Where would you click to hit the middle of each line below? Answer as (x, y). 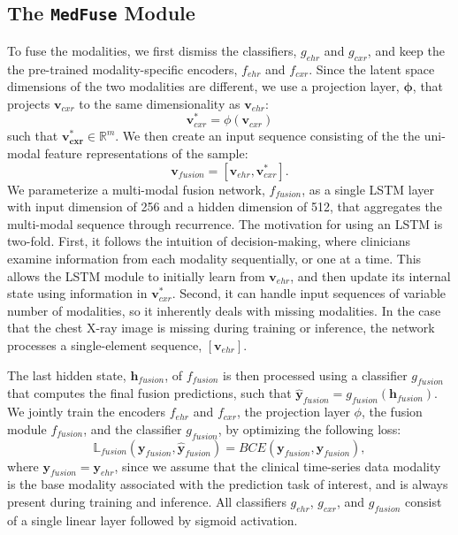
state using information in (77, 293)
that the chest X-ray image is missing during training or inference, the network (221, 328)
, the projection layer (293, 412)
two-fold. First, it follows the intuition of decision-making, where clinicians (209, 241)
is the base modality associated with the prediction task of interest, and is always (228, 484)
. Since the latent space (372, 69)
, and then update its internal (370, 275)
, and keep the (406, 50)
